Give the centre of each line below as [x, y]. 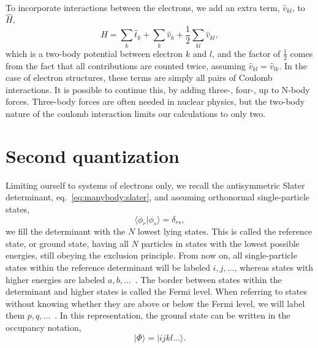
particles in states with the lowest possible [220, 243]
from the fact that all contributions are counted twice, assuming [126, 65]
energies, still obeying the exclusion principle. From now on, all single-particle [151, 255]
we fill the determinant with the [66, 231]
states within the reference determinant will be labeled [108, 267]
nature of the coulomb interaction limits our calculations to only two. [136, 113]
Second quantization [93, 155]
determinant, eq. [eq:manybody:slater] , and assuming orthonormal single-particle [158, 197]
